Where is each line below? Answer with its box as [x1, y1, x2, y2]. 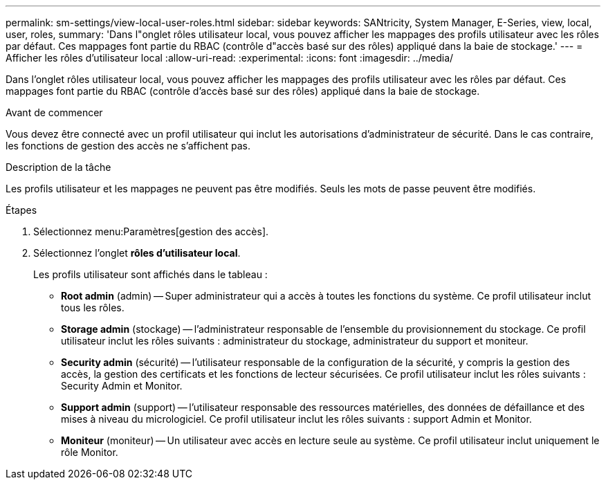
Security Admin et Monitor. [61, 380, 183, 392]
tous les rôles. [61, 302, 125, 313]
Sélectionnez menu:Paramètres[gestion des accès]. [33, 226, 269, 237]
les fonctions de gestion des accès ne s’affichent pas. [6, 140, 250, 152]
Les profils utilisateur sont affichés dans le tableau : [33, 268, 268, 280]
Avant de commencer [6, 107, 103, 118]
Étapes [6, 204, 37, 216]
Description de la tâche [6, 161, 111, 173]
